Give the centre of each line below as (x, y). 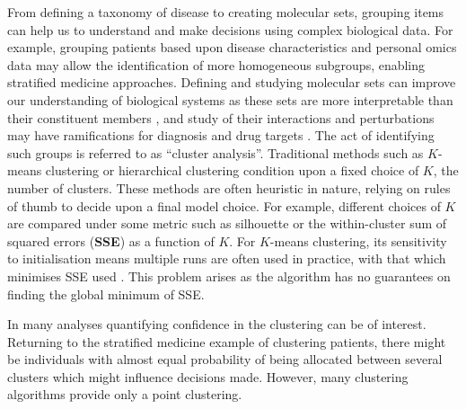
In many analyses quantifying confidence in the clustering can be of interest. (217, 324)
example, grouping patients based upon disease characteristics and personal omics (232, 47)
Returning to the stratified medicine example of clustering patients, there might (227, 341)
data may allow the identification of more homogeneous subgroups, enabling (216, 64)
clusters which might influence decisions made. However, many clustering (208, 376)
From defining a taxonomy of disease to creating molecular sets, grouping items (226, 12)
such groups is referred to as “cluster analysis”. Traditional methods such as (215, 152)
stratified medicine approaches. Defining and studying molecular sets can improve (232, 82)
